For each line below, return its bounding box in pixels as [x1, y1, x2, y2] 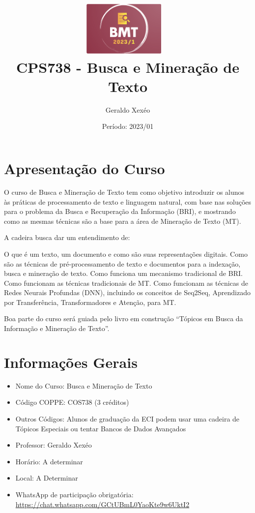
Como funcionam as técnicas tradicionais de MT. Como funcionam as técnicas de [4, 277, 248, 288]
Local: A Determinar [15, 473, 78, 483]
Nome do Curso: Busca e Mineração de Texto [15, 380, 152, 391]
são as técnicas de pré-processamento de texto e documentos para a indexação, [4, 258, 241, 269]
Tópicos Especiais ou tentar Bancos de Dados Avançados [15, 423, 186, 433]
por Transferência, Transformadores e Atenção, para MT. [4, 297, 176, 307]
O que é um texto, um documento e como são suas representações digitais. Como [4, 248, 248, 259]
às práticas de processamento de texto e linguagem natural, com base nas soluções [4, 196, 252, 207]
